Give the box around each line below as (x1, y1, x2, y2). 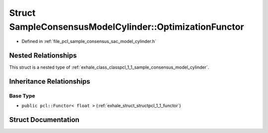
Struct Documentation (9, 116, 79, 124)
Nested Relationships (9, 51, 77, 60)
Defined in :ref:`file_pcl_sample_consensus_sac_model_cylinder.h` (21, 39, 156, 44)
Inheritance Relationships (9, 77, 90, 86)
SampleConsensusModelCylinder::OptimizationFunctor (9, 21, 244, 32)
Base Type (9, 92, 35, 99)
